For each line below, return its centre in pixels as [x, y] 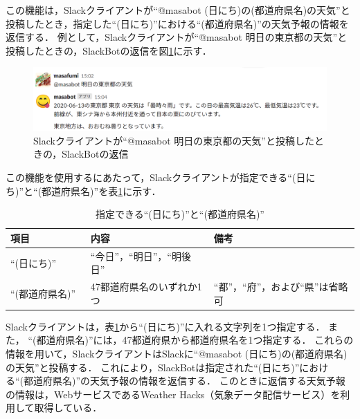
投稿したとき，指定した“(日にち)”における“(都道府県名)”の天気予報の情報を [177, 23]
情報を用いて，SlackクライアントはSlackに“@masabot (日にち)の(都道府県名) [177, 354]
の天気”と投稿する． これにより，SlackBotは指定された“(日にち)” [153, 367]
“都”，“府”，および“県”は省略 [281, 287]
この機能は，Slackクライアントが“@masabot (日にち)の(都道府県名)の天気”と [178, 10]
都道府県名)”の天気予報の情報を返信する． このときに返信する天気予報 [184, 381]
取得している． [68, 408]
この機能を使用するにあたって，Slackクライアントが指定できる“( [151, 177]
